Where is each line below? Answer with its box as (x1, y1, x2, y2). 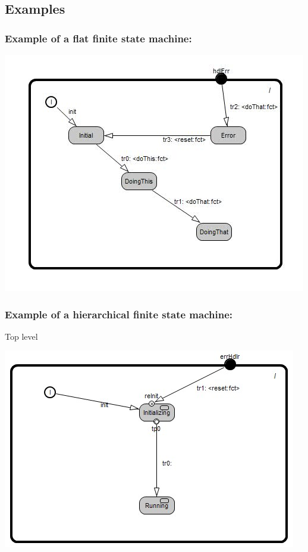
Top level (5, 330, 38, 342)
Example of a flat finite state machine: (5, 30, 192, 45)
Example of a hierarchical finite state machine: (5, 306, 232, 321)
